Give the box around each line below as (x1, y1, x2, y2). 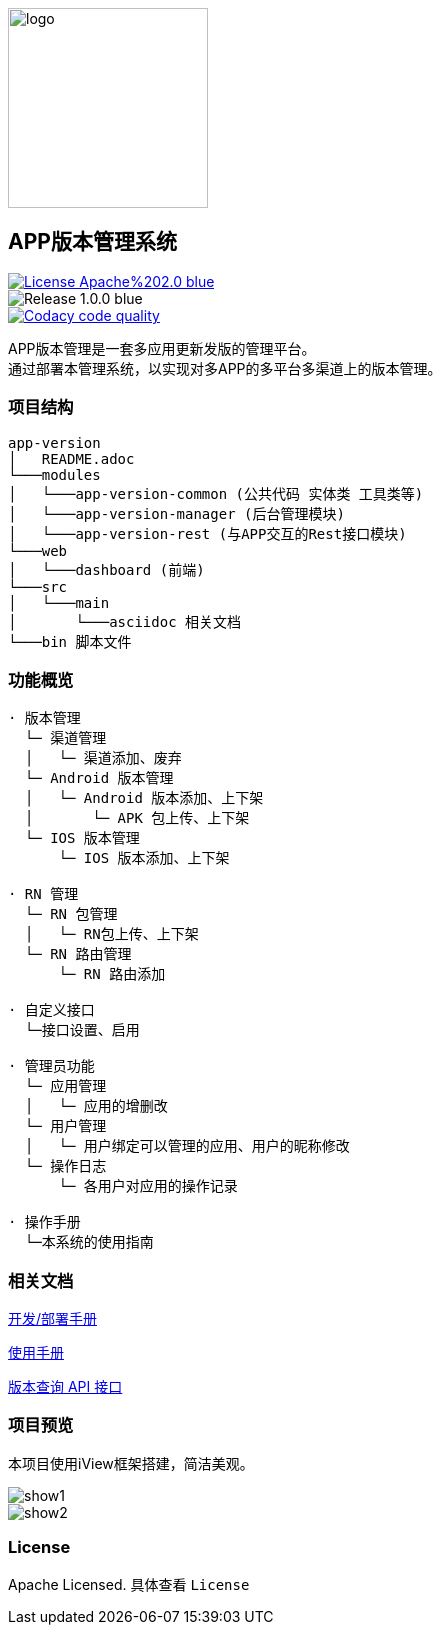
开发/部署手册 (8, 1310, 98, 1328)
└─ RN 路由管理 (24, 946, 132, 963)
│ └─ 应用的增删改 (24, 1098, 168, 1115)
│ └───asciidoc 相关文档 (8, 613, 242, 630)
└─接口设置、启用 (24, 1022, 140, 1039)
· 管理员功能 (8, 1058, 95, 1075)
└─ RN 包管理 (24, 906, 118, 923)
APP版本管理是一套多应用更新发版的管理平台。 (8, 339, 316, 357)
